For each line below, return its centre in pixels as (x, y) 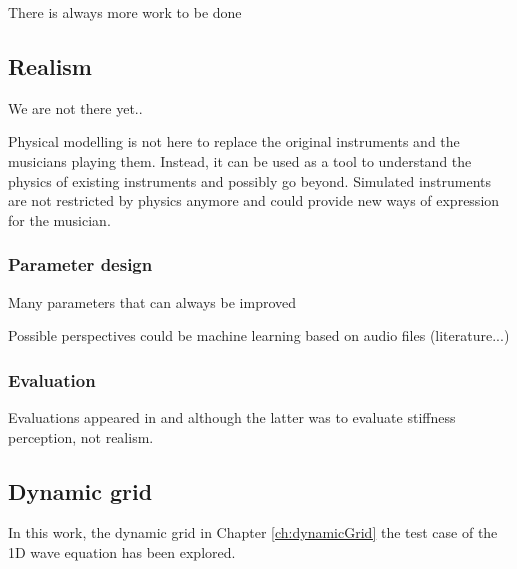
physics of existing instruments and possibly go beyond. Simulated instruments (250, 180)
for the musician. (59, 219)
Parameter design (80, 264)
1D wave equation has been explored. (122, 551)
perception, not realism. (81, 436)
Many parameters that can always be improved (152, 301)
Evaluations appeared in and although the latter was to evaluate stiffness (232, 416)
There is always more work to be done (125, 12)
